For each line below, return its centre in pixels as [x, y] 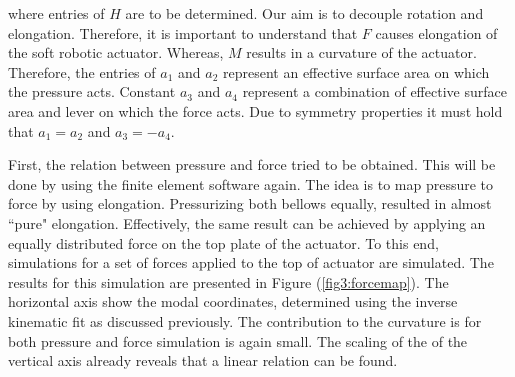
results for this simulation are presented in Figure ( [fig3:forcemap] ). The [228, 281]
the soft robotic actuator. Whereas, [116, 52]
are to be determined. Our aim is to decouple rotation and [304, 13]
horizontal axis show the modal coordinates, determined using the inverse [233, 301]
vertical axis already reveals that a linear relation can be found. [203, 360]
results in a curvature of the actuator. [361, 52]
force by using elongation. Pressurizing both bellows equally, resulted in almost [250, 203]
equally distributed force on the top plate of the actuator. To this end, [223, 242]
